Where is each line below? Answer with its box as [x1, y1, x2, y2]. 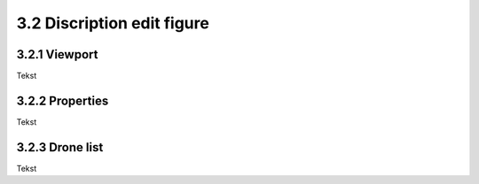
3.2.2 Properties [16, 93, 109, 108]
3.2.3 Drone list [16, 140, 104, 155]
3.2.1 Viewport [16, 47, 98, 62]
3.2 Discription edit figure [16, 13, 210, 33]
